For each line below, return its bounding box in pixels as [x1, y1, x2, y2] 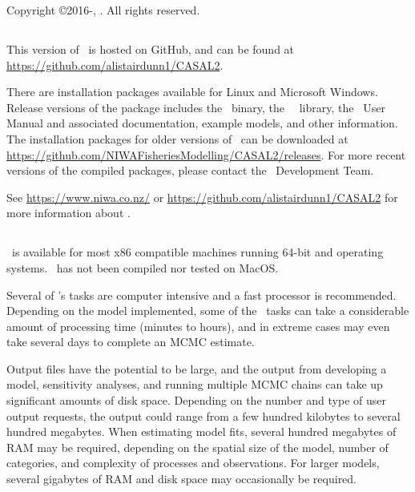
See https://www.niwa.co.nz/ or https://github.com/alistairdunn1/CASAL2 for [6, 188, 398, 205]
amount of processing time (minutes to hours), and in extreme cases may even [6, 317, 390, 334]
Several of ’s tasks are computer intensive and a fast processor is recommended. [6, 286, 397, 303]
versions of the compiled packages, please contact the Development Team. [6, 162, 374, 179]
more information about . [6, 204, 131, 221]
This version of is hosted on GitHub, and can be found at [6, 40, 295, 57]
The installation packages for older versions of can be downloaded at [6, 130, 349, 147]
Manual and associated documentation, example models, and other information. [6, 115, 398, 131]
